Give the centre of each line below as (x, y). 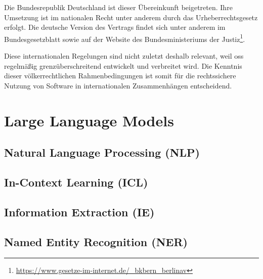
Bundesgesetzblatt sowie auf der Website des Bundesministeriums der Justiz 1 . (125, 38)
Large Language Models (89, 120)
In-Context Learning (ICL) (76, 182)
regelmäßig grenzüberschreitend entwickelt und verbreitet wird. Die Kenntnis (123, 65)
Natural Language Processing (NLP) (102, 152)
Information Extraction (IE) (79, 212)
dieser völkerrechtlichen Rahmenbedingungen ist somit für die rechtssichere (120, 76)
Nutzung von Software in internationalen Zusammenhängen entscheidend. (118, 85)
